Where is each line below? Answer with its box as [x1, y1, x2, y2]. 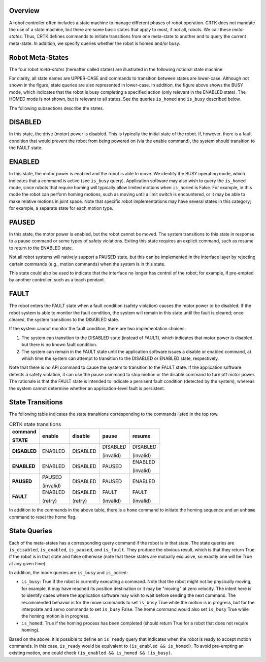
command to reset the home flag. [9, 514, 77, 520]
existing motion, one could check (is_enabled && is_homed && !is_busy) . [9, 650, 172, 656]
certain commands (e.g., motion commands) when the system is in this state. [9, 261, 166, 267]
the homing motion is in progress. [21, 613, 90, 619]
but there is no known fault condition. [21, 342, 98, 348]
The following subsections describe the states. [9, 105, 104, 111]
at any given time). [9, 560, 47, 566]
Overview [9, 6, 40, 15]
